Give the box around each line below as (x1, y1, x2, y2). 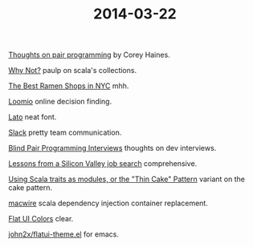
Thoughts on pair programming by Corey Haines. (8, 50, 170, 60)
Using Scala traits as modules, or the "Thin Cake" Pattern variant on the (8, 174, 245, 184)
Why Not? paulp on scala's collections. (8, 66, 137, 75)
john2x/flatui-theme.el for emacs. (8, 229, 119, 239)
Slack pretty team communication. (8, 128, 122, 137)
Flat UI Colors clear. (8, 214, 74, 224)
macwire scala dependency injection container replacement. (8, 198, 209, 209)
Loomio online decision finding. (8, 97, 112, 107)
